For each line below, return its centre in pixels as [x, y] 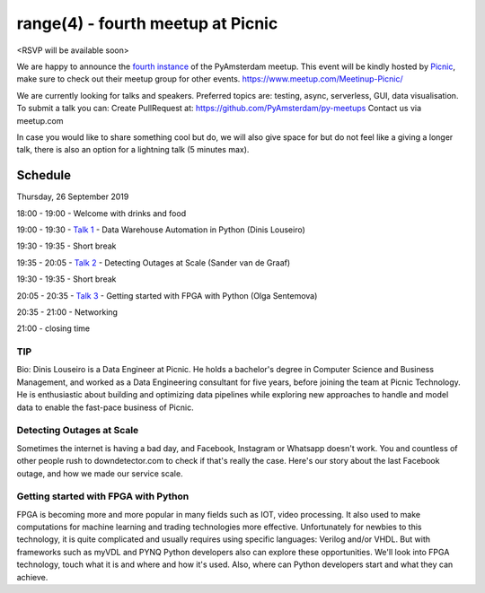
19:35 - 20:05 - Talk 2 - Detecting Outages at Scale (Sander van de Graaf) [154, 262]
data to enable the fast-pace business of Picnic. [105, 407]
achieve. [32, 577]
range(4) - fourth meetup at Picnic [147, 23]
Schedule [44, 175]
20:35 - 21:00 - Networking [67, 312]
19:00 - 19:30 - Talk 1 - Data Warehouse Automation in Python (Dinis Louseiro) [161, 230]
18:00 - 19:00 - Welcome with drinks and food [101, 213]
